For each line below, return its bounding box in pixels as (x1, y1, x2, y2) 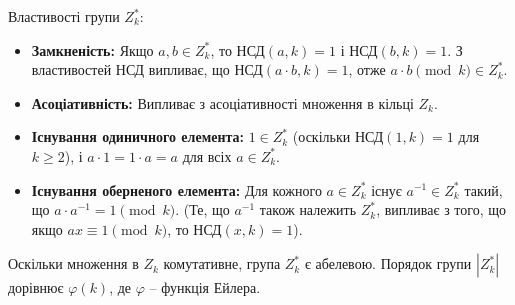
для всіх (182, 145, 232, 166)
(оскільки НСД (292, 126, 384, 147)
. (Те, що (175, 199, 230, 220)
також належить (259, 199, 357, 220)
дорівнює (8, 277, 64, 298)
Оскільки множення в (8, 253, 139, 274)
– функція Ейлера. (149, 277, 261, 298)
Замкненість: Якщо (31, 39, 154, 60)
